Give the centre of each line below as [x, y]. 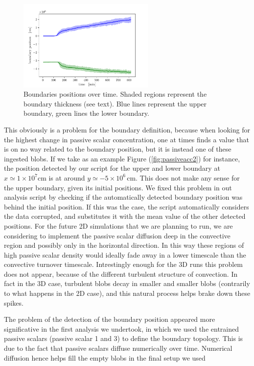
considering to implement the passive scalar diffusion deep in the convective [117, 235]
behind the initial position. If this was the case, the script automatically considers [127, 206]
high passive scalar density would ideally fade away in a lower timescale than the [125, 254]
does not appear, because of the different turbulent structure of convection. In [121, 274]
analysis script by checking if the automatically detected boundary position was [123, 197]
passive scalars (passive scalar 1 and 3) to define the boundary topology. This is [124, 338]
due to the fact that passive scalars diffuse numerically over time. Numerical [118, 348]
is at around [67, 177]
